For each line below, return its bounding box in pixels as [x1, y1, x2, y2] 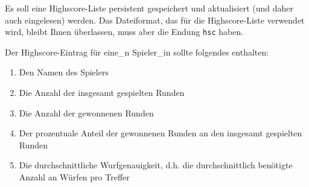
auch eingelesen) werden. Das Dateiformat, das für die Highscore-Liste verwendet [5, 13, 305, 26]
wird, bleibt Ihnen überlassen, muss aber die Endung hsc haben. [5, 25, 244, 38]
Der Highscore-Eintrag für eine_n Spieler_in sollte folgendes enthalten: [5, 45, 269, 58]
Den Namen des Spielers [19, 66, 109, 78]
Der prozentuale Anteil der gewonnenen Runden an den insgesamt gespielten [19, 127, 302, 139]
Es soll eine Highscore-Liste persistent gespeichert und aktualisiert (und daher [5, 2, 293, 14]
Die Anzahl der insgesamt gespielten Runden [19, 86, 185, 99]
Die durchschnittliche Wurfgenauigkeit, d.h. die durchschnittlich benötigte [19, 159, 293, 171]
